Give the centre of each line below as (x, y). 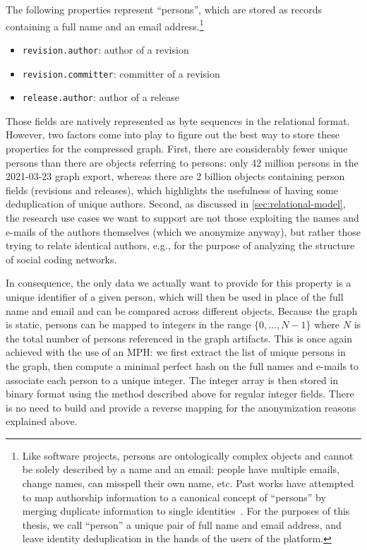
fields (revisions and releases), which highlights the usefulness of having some (172, 190)
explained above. (42, 421)
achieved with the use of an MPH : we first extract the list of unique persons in (176, 352)
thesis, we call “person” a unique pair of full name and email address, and (182, 524)
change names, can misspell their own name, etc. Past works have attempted (188, 483)
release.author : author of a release (101, 97)
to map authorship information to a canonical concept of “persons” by (174, 497)
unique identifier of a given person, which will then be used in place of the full (175, 296)
